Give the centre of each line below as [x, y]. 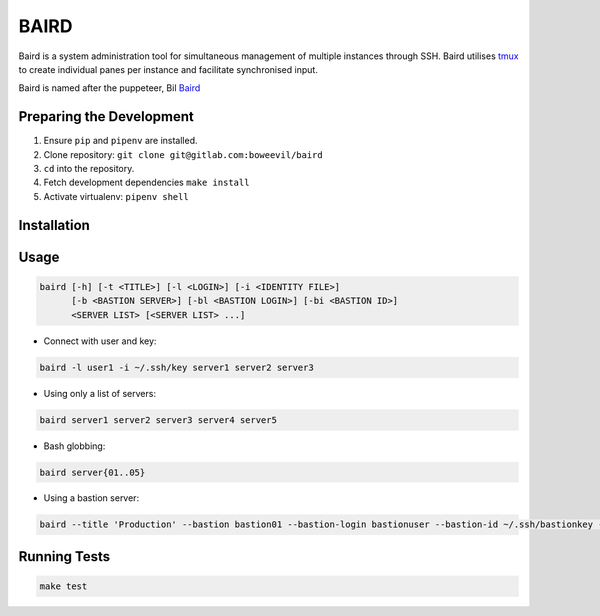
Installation [54, 225]
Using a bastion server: [91, 498]
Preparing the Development [106, 116]
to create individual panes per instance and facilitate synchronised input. [168, 69]
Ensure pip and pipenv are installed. [121, 141]
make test [63, 586]
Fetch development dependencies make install [146, 182]
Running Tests [64, 556]
